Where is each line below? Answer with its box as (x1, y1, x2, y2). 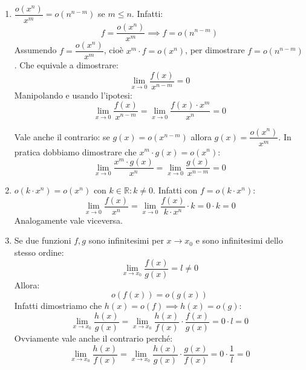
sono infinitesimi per (88, 234, 164, 247)
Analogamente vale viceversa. (14, 213, 123, 226)
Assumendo (14, 44, 57, 56)
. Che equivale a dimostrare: (14, 59, 119, 71)
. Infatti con (153, 184, 198, 196)
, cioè (103, 44, 123, 56)
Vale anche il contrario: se (14, 130, 110, 143)
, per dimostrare (185, 44, 245, 56)
